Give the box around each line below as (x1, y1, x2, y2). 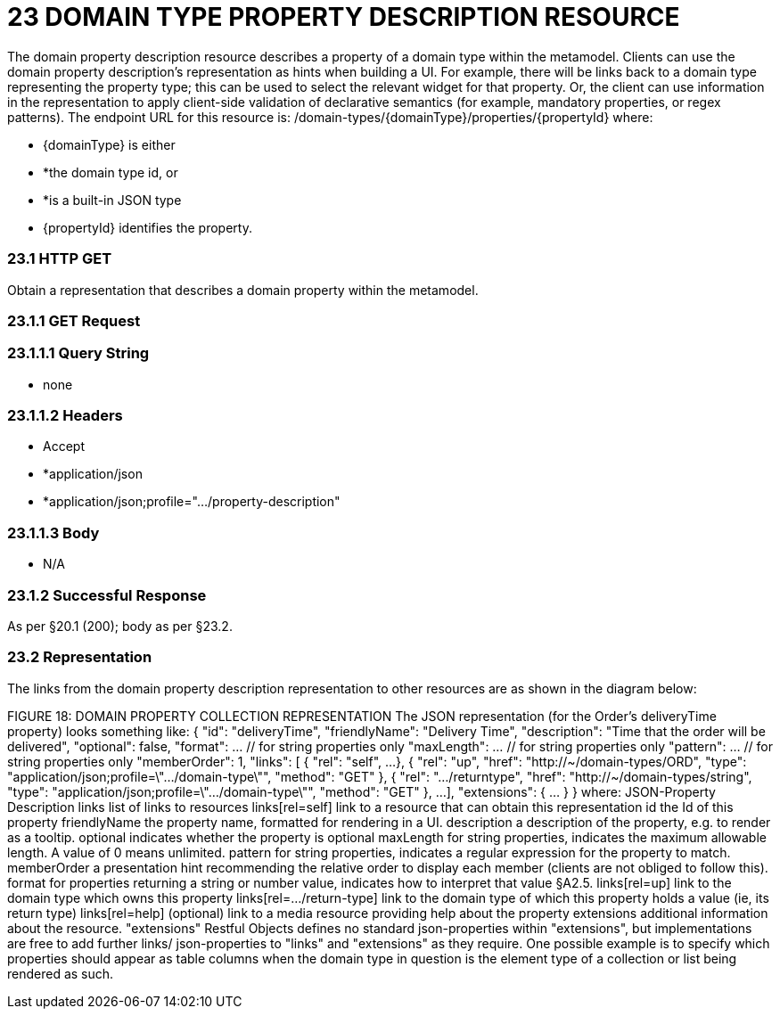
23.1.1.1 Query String (7, 344, 150, 363)
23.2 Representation (7, 648, 152, 667)
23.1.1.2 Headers (7, 406, 123, 424)
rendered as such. (7, 965, 114, 981)
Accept (43, 438, 85, 455)
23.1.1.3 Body (7, 523, 100, 542)
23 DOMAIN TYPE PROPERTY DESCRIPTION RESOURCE (7, 2, 680, 32)
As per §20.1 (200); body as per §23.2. (7, 618, 233, 634)
